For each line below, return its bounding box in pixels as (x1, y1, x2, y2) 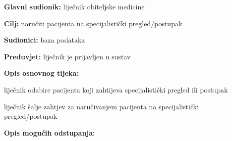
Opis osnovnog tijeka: (4, 68, 79, 78)
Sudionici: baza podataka (4, 35, 85, 45)
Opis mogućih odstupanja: (4, 127, 95, 138)
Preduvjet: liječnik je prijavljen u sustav (4, 51, 131, 61)
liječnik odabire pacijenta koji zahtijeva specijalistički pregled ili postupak (4, 84, 228, 94)
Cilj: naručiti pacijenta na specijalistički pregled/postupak (4, 18, 182, 28)
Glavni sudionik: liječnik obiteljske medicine (4, 1, 145, 11)
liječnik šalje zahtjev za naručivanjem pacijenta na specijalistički (4, 101, 199, 111)
